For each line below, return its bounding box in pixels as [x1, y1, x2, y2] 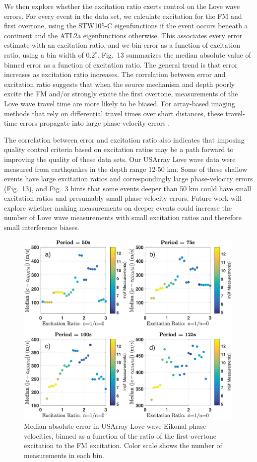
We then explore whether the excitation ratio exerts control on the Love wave [4, 1, 240, 11]
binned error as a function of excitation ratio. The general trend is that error [4, 59, 238, 70]
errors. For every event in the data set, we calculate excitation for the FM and [4, 10, 242, 21]
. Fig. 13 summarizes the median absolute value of [97, 49, 251, 60]
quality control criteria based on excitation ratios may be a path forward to [4, 144, 234, 154]
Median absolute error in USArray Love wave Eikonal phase [24, 421, 206, 431]
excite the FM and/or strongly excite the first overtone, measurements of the [4, 88, 238, 99]
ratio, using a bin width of [4, 49, 84, 60]
